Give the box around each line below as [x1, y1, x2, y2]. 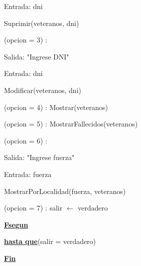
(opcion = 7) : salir [4, 202, 63, 213]
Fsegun [4, 219, 28, 229]
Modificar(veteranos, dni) [4, 84, 81, 95]
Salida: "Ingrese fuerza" [4, 152, 75, 162]
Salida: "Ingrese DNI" [4, 51, 69, 61]
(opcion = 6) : [4, 135, 47, 145]
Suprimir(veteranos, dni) [4, 17, 79, 28]
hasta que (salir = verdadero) [4, 236, 96, 246]
